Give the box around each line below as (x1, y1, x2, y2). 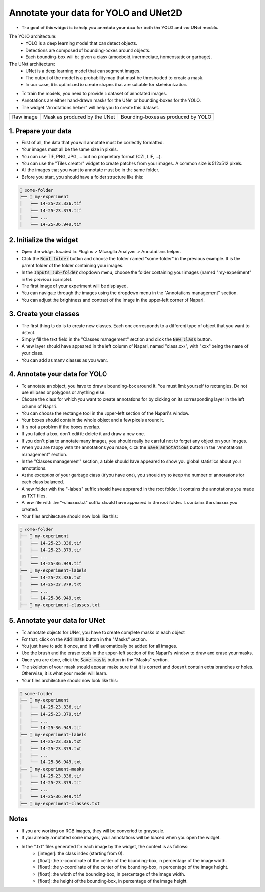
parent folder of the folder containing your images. (21, 262, 124, 268)
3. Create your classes (9, 309, 79, 318)
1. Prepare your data (9, 127, 72, 135)
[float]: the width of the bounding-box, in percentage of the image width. (38, 871, 185, 877)
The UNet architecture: (9, 61, 56, 67)
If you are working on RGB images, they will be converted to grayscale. (21, 828, 165, 834)
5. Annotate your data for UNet (9, 616, 105, 625)
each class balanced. (21, 479, 65, 485)
